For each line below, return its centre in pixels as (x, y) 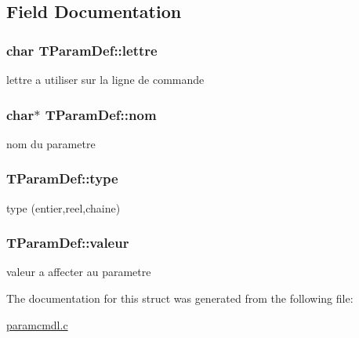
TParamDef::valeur (68, 243)
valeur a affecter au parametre (79, 272)
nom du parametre (51, 143)
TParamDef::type (62, 178)
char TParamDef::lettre (82, 50)
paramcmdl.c (37, 324)
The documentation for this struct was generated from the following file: (180, 298)
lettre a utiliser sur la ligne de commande (105, 79)
